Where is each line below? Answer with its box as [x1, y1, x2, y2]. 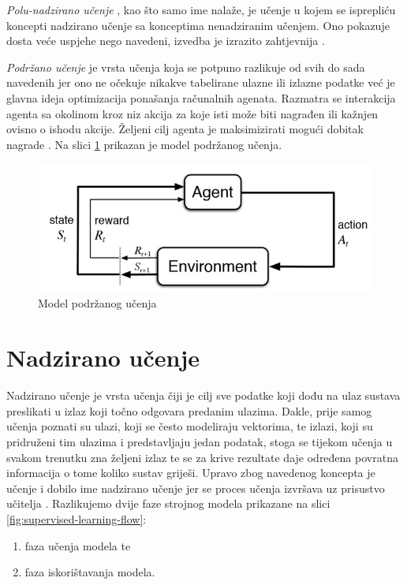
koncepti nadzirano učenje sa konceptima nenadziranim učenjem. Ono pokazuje [6, 17, 390, 33]
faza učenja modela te [24, 537, 131, 553]
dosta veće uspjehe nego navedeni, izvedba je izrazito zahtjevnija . [6, 32, 325, 49]
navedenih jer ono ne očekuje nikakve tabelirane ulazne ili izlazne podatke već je [6, 74, 395, 91]
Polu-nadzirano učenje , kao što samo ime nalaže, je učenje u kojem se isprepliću [6, 2, 396, 17]
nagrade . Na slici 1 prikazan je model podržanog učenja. [6, 136, 282, 152]
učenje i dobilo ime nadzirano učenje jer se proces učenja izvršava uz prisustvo [6, 479, 385, 496]
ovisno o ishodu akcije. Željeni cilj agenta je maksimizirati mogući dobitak [6, 121, 364, 137]
